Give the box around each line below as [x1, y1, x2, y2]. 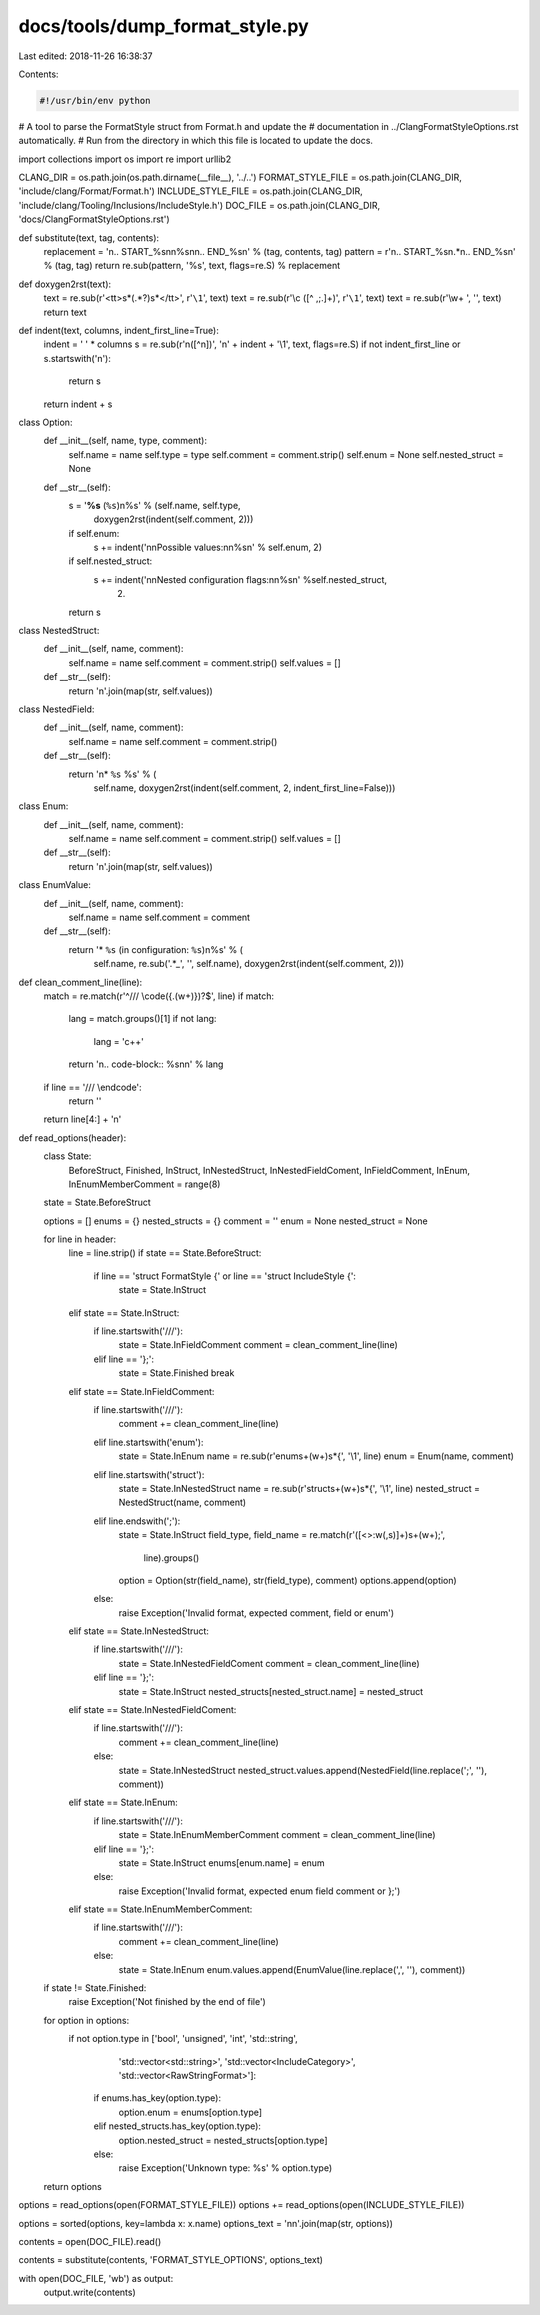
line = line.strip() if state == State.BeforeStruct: [68, 1247, 262, 1259]
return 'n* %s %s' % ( [68, 768, 157, 780]
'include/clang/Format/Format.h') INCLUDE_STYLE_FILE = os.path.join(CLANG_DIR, [18, 185, 364, 197]
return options [43, 2180, 102, 2192]
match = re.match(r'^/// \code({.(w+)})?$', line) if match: [43, 990, 275, 1002]
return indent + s [43, 398, 113, 410]
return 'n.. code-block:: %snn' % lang [68, 1058, 224, 1070]
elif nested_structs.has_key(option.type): [93, 2120, 262, 2132]
